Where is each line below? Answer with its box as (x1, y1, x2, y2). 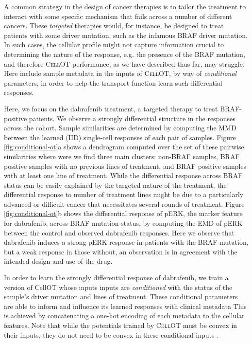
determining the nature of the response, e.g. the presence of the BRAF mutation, (4, 49, 245, 59)
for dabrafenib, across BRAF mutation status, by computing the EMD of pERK (4, 218, 243, 228)
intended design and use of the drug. (4, 256, 113, 266)
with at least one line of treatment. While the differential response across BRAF (4, 170, 243, 181)
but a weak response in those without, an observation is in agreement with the (4, 246, 237, 256)
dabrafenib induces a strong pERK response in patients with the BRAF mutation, (4, 237, 249, 247)
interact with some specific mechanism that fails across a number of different (4, 11, 232, 21)
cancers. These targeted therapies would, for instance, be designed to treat (4, 20, 224, 31)
